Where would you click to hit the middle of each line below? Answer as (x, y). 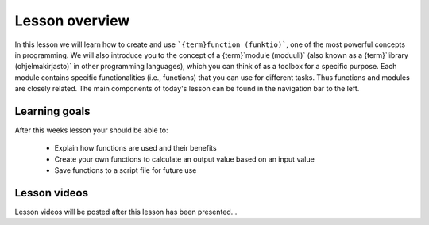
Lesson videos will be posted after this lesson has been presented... (126, 212)
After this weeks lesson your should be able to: (91, 130)
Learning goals (52, 111)
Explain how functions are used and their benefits (136, 148)
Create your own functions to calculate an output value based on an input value (185, 159)
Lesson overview (72, 21)
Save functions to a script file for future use (126, 170)
